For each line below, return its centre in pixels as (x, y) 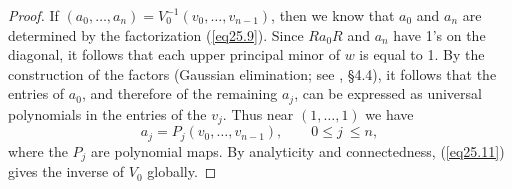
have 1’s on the (439, 34)
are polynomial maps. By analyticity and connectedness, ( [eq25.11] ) (298, 150)
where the (38, 150)
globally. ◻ (182, 171)
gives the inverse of (66, 171)
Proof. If (33, 15)
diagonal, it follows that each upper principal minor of (174, 54)
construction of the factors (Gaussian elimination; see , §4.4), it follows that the (252, 73)
